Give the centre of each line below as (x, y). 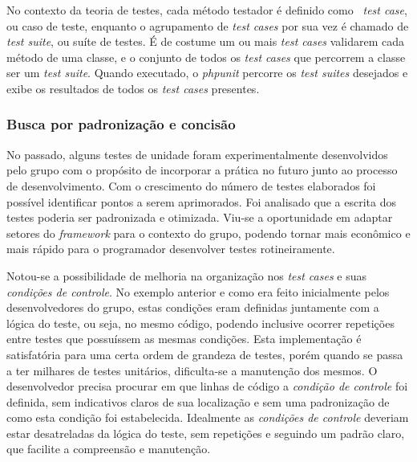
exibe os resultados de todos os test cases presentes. (133, 88)
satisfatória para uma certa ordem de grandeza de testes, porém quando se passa (205, 354)
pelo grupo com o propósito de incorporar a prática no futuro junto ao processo (202, 170)
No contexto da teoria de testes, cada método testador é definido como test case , (207, 10)
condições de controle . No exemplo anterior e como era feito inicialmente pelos (198, 291)
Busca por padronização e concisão (121, 124)
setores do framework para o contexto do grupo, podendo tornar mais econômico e (208, 233)
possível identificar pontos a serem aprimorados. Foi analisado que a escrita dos (201, 201)
